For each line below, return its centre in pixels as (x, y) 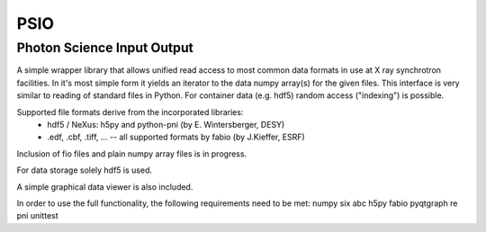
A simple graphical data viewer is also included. (105, 187)
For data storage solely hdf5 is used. (85, 170)
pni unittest (37, 216)
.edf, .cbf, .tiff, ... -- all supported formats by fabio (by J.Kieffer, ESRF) (176, 137)
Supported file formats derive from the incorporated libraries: (130, 112)
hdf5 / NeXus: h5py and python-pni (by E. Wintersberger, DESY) (166, 124)
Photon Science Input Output (105, 48)
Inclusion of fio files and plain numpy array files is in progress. (132, 154)
